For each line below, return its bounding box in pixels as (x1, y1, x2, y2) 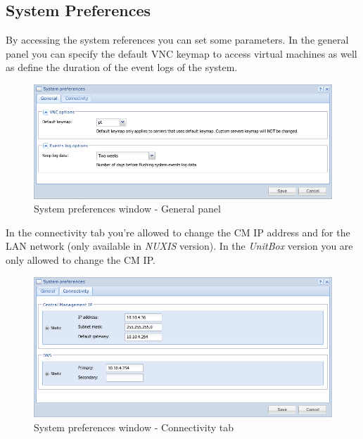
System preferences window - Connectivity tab (34, 419, 234, 434)
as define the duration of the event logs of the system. (6, 60, 238, 75)
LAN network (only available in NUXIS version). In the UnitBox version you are (6, 238, 353, 253)
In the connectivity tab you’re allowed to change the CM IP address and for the (6, 224, 350, 239)
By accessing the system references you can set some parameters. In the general (6, 32, 349, 47)
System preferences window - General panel (34, 201, 221, 216)
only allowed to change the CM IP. (6, 253, 155, 267)
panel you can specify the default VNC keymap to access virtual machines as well (6, 46, 357, 61)
